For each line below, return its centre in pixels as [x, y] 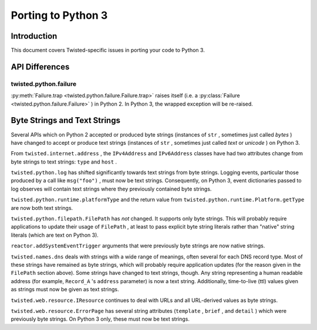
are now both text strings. [42, 207]
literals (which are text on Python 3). [55, 235]
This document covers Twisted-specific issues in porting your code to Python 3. [108, 50]
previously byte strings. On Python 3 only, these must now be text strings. [100, 319]
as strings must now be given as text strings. [65, 290]
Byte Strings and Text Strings [65, 120]
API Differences [40, 67]
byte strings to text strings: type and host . [64, 162]
